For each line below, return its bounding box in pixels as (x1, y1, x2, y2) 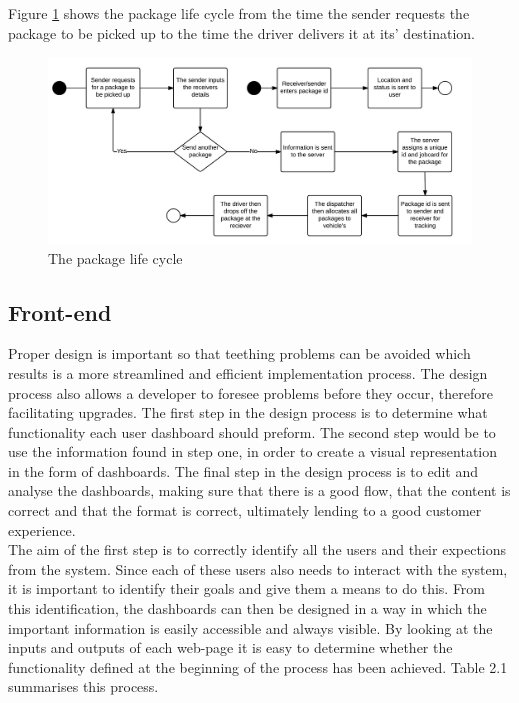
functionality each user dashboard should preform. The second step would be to (8, 421, 496, 442)
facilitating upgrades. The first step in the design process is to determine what (8, 402, 488, 423)
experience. (8, 519, 76, 540)
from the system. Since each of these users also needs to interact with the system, (8, 558, 508, 579)
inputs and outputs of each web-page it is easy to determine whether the (8, 637, 453, 658)
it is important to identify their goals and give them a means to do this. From (8, 578, 486, 599)
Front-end (8, 296, 112, 327)
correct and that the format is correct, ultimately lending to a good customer (8, 500, 482, 521)
